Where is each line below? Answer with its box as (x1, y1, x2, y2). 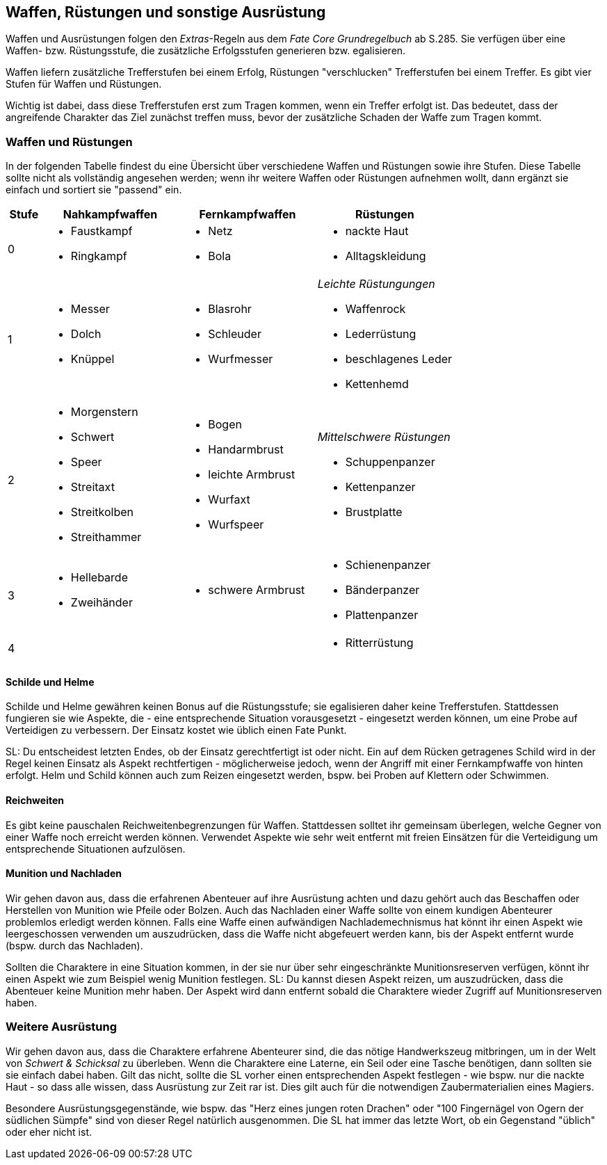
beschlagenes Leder (345, 352, 453, 367)
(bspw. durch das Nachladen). (6, 939, 143, 951)
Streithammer (70, 530, 142, 545)
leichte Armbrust (208, 467, 296, 482)
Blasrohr (208, 302, 252, 316)
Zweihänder (70, 595, 133, 610)
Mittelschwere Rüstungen (317, 430, 451, 444)
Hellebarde (70, 570, 128, 585)
